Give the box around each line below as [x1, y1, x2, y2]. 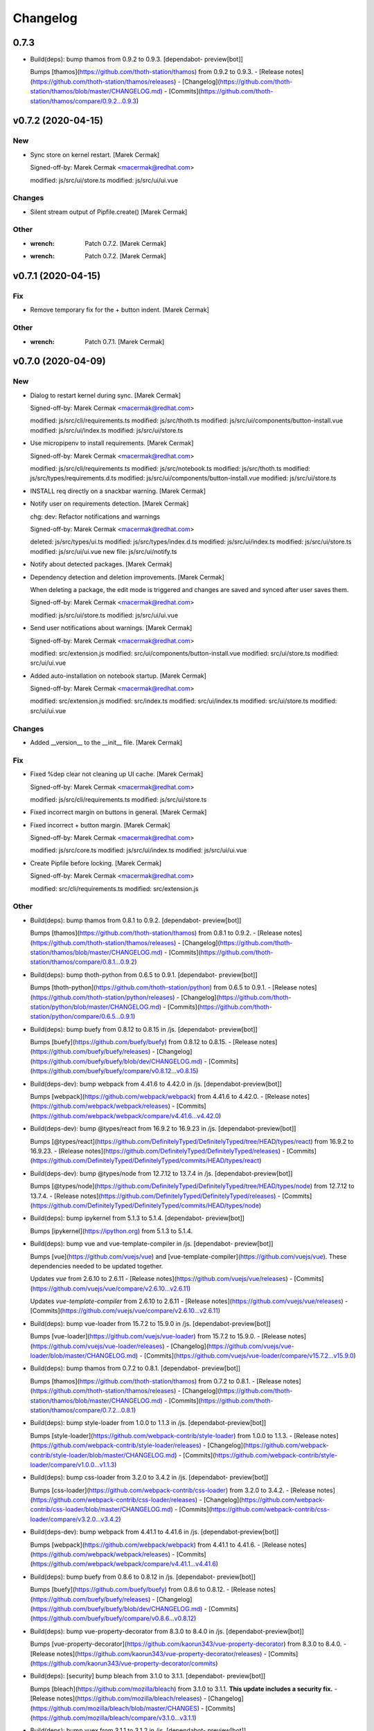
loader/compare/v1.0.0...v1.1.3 [30, 1460, 115, 1469]
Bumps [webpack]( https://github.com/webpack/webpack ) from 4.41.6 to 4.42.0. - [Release [30, 1093, 290, 1101]
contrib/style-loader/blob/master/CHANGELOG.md [30, 1451, 175, 1459]
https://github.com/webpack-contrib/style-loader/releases [32, 1441, 199, 1450]
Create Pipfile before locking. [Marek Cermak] [30, 859, 162, 867]
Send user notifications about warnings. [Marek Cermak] [30, 624, 193, 632]
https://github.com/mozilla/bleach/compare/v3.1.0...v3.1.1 [32, 1714, 195, 1722]
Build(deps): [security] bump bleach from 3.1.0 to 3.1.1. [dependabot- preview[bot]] [30, 1672, 266, 1680]
